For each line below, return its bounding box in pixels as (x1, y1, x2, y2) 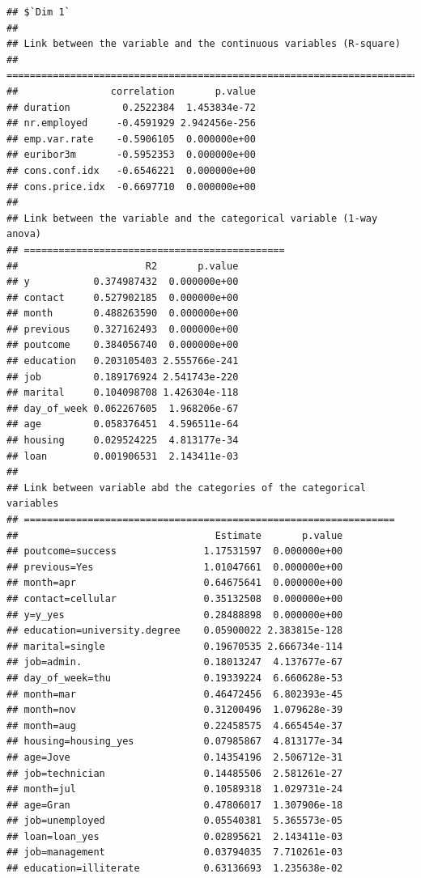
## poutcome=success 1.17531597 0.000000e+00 (6, 545, 343, 558)
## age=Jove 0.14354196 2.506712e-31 (6, 751, 343, 763)
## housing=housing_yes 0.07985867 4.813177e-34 (6, 736, 343, 748)
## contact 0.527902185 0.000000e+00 (6, 291, 239, 303)
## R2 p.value (6, 260, 239, 272)
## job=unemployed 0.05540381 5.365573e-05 (6, 815, 343, 827)
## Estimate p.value (6, 529, 343, 541)
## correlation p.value (6, 85, 256, 97)
